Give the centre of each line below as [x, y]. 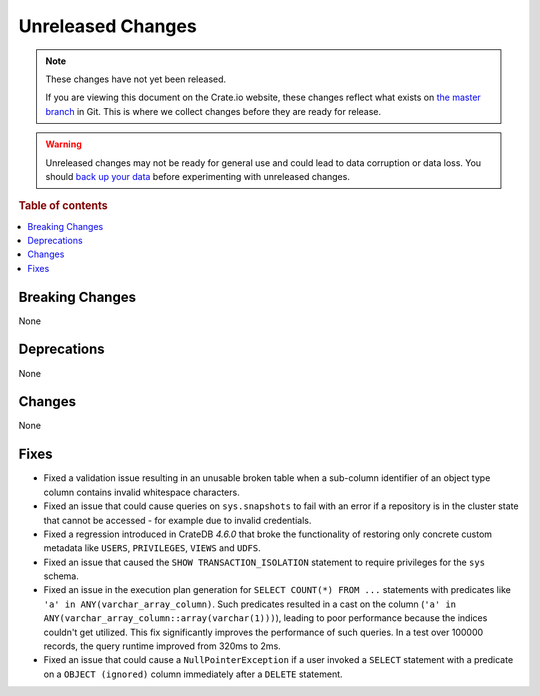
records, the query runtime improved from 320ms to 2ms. [162, 646]
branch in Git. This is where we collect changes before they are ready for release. [213, 111]
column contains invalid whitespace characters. [141, 492]
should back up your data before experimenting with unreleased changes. [197, 176]
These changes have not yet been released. [136, 79]
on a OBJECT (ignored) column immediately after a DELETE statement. [193, 674]
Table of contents [63, 206]
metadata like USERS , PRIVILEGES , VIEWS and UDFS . [152, 548]
